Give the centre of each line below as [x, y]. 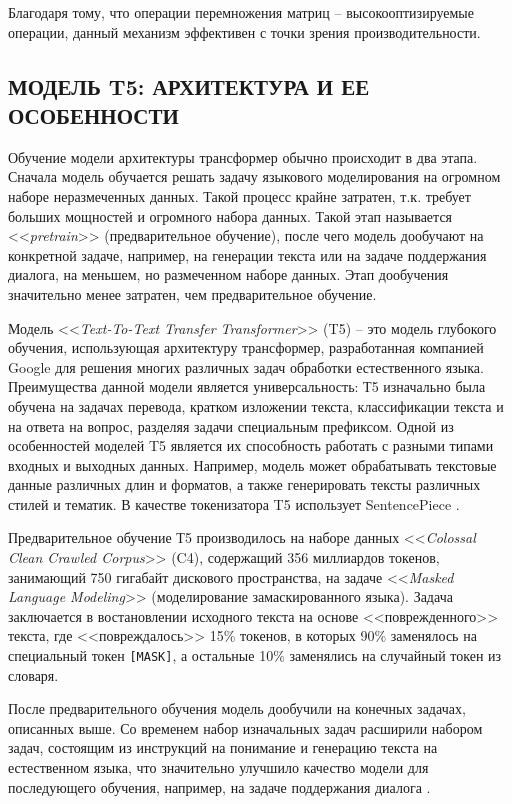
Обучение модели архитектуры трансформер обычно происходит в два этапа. [243, 156]
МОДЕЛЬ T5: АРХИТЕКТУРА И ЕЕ [189, 85]
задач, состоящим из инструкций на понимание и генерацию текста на [223, 747]
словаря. [33, 674]
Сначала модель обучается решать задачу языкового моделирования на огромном [254, 176]
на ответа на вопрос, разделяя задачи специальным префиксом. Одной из [231, 425]
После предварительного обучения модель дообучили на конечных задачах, [237, 708]
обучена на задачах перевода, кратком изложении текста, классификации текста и [256, 405]
